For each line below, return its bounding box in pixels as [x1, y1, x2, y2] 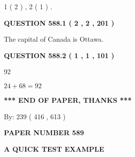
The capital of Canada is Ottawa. [4, 34, 104, 44]
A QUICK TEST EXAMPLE [4, 143, 104, 154]
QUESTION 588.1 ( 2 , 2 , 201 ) [4, 17, 115, 28]
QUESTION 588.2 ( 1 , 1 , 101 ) [4, 50, 115, 60]
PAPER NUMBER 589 [4, 127, 84, 138]
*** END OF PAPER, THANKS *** [4, 94, 132, 105]
